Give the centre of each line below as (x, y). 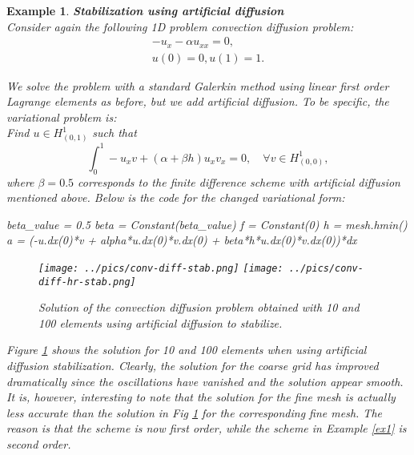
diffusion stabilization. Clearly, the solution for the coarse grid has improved (193, 365)
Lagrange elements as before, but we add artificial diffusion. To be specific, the (198, 101)
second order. (39, 443)
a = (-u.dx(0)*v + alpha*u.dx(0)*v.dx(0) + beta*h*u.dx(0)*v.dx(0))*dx (182, 240)
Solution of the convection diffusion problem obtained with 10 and (199, 307)
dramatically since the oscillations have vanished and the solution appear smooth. (205, 381)
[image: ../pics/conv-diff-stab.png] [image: (161, 268)
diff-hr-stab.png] (87, 282)
